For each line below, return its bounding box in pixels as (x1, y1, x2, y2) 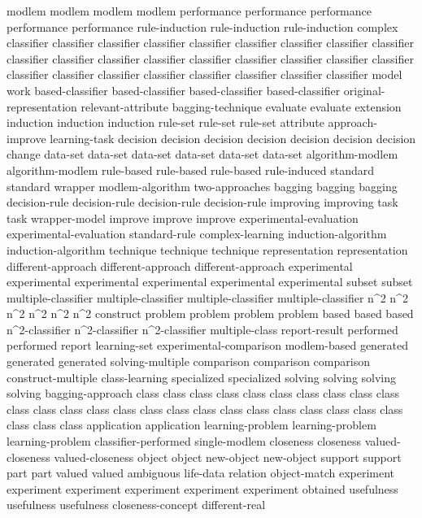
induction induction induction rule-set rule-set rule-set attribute (7, 114, 324, 131)
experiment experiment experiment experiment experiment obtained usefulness (7, 480, 398, 497)
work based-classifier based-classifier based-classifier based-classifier (7, 81, 341, 98)
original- (343, 81, 385, 98)
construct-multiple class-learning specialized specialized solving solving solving (7, 368, 397, 385)
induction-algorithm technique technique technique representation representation (7, 241, 408, 258)
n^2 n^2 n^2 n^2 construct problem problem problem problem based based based (7, 305, 414, 322)
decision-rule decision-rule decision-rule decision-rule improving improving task (7, 194, 398, 211)
